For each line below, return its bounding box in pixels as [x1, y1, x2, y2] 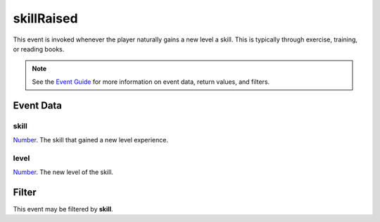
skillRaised [13, 11, 78, 26]
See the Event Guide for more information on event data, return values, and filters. [32, 78, 270, 86]
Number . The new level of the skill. [13, 168, 114, 176]
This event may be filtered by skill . [13, 204, 113, 213]
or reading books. [13, 44, 65, 53]
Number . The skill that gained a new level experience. [13, 135, 169, 144]
